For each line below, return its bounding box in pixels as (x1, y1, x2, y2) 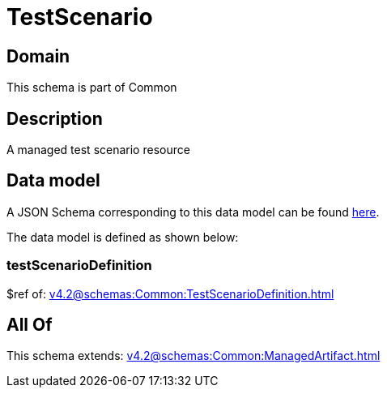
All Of (6, 315, 53, 336)
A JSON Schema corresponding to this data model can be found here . (6, 204, 380, 219)
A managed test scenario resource (6, 143, 190, 157)
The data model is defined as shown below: (6, 229, 239, 244)
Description (6, 108, 103, 129)
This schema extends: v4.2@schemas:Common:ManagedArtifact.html (6, 349, 381, 363)
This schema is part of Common (6, 80, 177, 95)
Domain (6, 45, 70, 66)
